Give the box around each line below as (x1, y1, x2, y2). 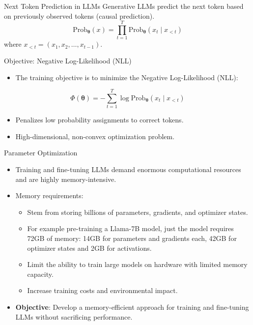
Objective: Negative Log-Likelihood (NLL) (4, 55, 132, 65)
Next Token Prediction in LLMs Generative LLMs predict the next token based (4, 1, 244, 11)
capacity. (27, 268, 54, 279)
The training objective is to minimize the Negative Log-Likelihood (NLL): (15, 72, 238, 82)
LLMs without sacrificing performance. (15, 311, 133, 322)
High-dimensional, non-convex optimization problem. (15, 131, 175, 141)
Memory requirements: (15, 190, 84, 201)
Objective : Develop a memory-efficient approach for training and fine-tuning (15, 301, 249, 312)
